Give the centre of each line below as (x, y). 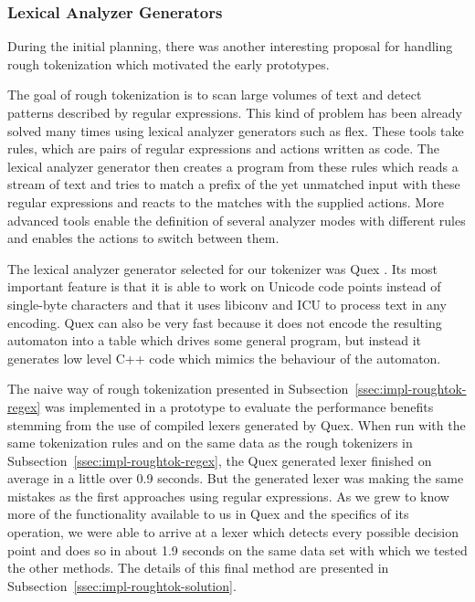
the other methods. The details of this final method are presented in (198, 568)
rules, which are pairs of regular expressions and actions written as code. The (223, 148)
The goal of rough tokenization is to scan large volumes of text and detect (215, 95)
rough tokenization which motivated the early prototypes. (169, 63)
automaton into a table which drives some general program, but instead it (215, 340)
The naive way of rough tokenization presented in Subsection (178, 389)
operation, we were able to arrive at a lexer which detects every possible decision (233, 532)
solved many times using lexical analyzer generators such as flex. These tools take (236, 130)
